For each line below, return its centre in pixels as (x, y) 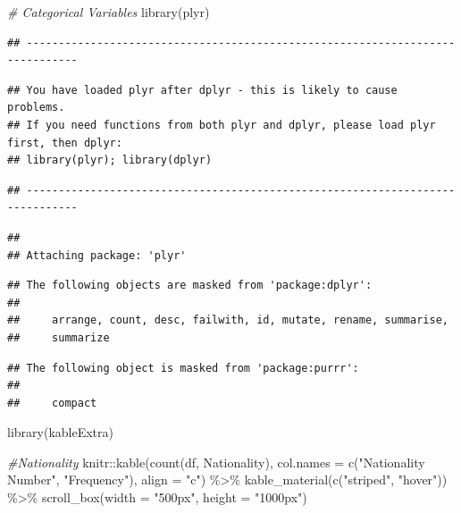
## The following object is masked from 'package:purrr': (183, 368)
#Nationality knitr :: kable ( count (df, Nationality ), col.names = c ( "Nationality (216, 462)
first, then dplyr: (65, 143)
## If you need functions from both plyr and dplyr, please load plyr (222, 125)
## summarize (59, 337)
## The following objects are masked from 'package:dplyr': (190, 286)
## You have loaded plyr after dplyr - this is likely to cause (202, 90)
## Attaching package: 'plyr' (97, 255)
